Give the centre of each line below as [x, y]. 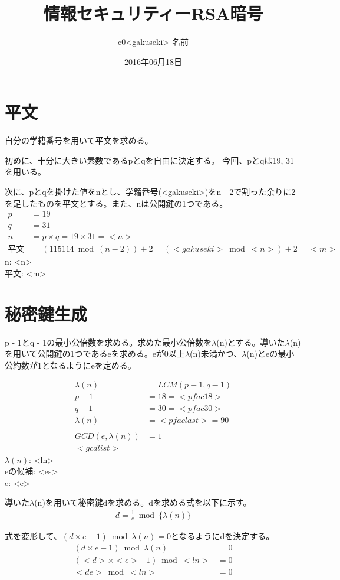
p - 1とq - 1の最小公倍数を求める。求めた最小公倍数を [108, 342]
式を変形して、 [33, 536]
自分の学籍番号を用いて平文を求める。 [79, 140]
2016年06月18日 [153, 61]
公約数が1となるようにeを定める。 [70, 365]
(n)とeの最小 [270, 353]
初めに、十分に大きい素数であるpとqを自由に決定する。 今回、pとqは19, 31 [150, 160]
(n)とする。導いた [251, 342]
